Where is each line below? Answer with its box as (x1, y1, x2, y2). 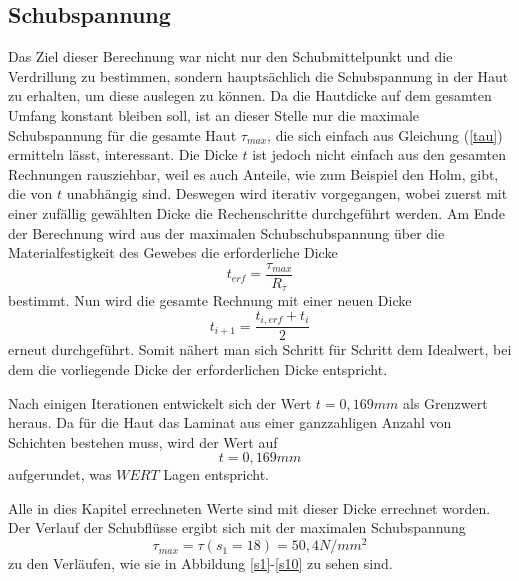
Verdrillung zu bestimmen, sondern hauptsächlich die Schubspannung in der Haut (8, 65, 509, 86)
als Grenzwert (402, 392, 488, 413)
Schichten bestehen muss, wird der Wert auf (8, 431, 278, 452)
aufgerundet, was (8, 464, 112, 485)
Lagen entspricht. (163, 464, 269, 485)
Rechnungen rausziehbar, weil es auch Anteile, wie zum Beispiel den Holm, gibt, (8, 163, 499, 184)
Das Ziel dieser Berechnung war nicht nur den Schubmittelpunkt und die (8, 46, 453, 67)
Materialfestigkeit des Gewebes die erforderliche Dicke (8, 242, 338, 263)
